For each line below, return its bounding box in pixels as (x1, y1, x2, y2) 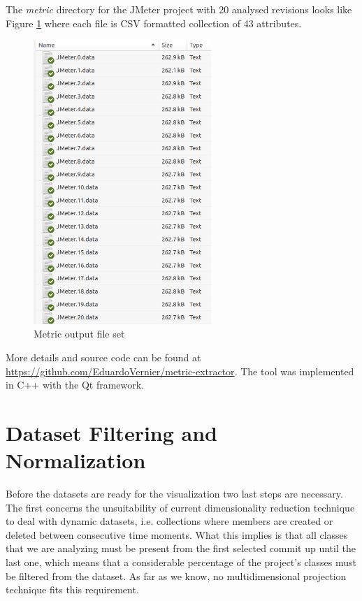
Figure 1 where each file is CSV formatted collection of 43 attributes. (6, 15, 302, 30)
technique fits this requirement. (6, 582, 139, 597)
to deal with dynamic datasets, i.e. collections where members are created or (6, 514, 333, 528)
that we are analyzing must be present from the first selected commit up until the (6, 541, 356, 556)
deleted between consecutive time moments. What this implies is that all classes (6, 527, 348, 542)
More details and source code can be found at (6, 349, 201, 364)
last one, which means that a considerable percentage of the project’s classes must (6, 554, 356, 569)
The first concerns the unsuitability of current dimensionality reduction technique (6, 500, 355, 514)
